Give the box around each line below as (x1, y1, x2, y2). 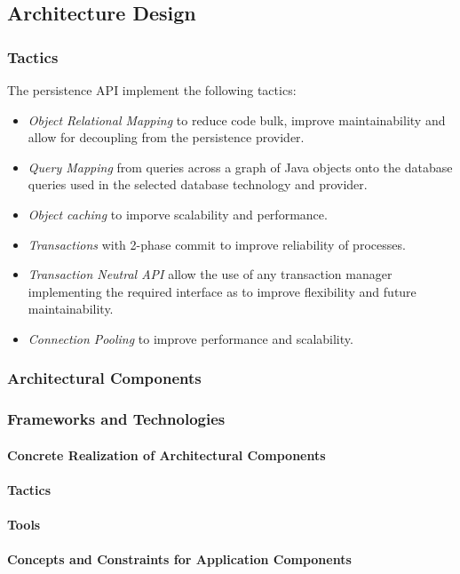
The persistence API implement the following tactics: (7, 81, 297, 99)
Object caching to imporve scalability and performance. (28, 204, 328, 223)
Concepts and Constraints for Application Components (7, 550, 352, 569)
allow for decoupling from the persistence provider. (28, 128, 305, 147)
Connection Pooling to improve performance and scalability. (28, 329, 353, 347)
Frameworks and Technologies (7, 408, 226, 430)
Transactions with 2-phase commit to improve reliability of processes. (28, 235, 406, 253)
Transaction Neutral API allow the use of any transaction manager (28, 265, 393, 283)
